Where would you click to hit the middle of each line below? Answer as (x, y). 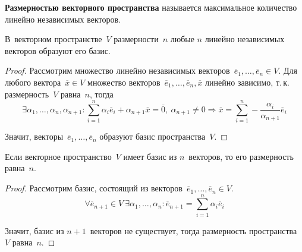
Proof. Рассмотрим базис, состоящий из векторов (94, 188)
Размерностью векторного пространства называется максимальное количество (151, 7)
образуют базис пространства (152, 136)
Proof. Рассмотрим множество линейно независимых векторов (117, 70)
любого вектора (33, 82)
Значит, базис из (34, 230)
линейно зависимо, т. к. (247, 82)
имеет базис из (150, 156)
